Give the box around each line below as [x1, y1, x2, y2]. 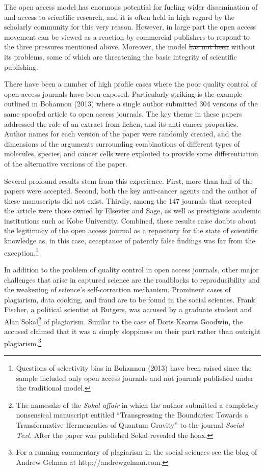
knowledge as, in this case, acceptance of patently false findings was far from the [4, 235, 255, 246]
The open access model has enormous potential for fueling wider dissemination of [4, 2, 258, 12]
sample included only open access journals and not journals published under [16, 372, 254, 383]
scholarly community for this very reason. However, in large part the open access [4, 21, 256, 32]
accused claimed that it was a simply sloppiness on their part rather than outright [4, 326, 261, 337]
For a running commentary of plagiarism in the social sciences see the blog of [16, 447, 257, 457]
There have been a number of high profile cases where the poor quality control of [4, 78, 257, 89]
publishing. [4, 61, 39, 72]
